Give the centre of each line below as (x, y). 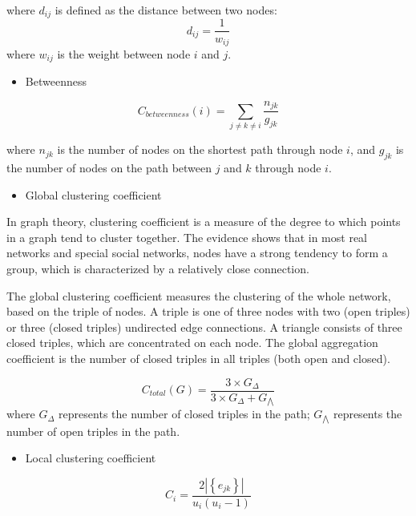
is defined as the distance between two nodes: (166, 10)
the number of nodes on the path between (109, 168)
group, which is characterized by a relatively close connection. (158, 268)
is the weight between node (124, 53)
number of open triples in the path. (93, 431)
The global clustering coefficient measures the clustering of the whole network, (199, 295)
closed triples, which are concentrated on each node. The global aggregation (192, 343)
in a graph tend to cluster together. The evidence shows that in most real (187, 237)
